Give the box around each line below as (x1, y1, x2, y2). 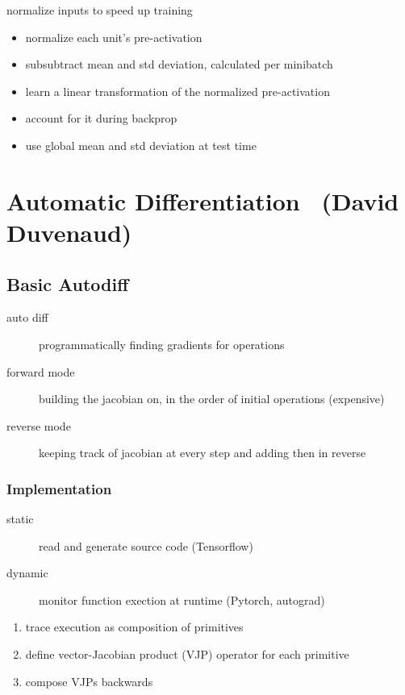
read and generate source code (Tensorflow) (39, 537, 253, 554)
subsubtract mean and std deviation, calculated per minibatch (25, 56, 333, 73)
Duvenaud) (6, 215, 132, 248)
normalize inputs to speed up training (6, 2, 193, 18)
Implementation (6, 478, 112, 498)
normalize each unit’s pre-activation (25, 28, 202, 45)
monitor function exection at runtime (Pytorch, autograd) (39, 591, 325, 608)
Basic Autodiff (6, 271, 129, 296)
